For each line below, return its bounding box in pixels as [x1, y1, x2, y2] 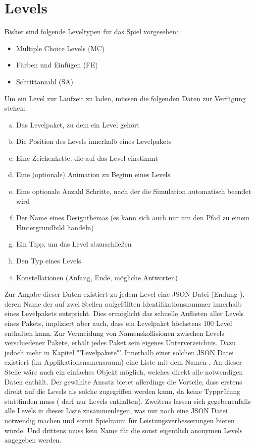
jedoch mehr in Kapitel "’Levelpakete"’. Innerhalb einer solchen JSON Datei [4, 347, 234, 357]
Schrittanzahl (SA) [16, 76, 73, 86]
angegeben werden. [4, 435, 62, 445]
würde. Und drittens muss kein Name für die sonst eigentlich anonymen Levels [4, 425, 243, 435]
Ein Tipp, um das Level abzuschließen [16, 239, 132, 249]
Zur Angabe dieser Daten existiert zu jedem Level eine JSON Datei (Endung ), [4, 289, 245, 299]
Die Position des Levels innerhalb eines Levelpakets [16, 136, 172, 146]
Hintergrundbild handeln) [16, 222, 94, 232]
